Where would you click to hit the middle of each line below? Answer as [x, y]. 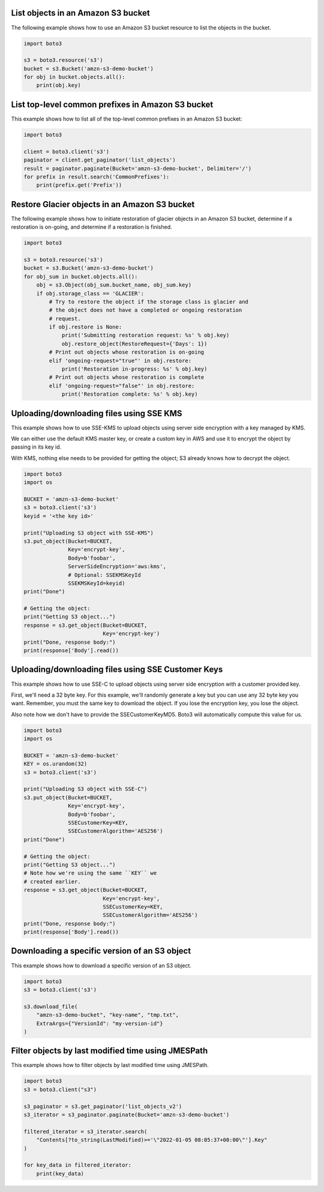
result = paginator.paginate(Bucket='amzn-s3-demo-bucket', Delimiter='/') [138, 168]
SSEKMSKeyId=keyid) [97, 583]
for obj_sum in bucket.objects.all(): [81, 277]
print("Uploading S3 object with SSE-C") [85, 789]
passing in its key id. [36, 447]
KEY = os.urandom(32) [55, 764]
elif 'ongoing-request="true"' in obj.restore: [120, 361]
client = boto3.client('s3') [67, 151]
